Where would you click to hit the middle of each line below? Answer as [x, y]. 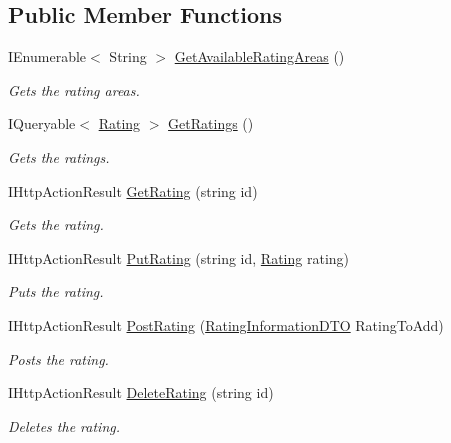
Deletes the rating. [64, 425]
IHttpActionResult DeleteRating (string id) [141, 392]
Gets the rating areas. [74, 89]
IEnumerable [47, 56]
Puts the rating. [56, 291]
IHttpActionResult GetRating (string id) [133, 190]
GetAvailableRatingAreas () [259, 56]
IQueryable [42, 123]
